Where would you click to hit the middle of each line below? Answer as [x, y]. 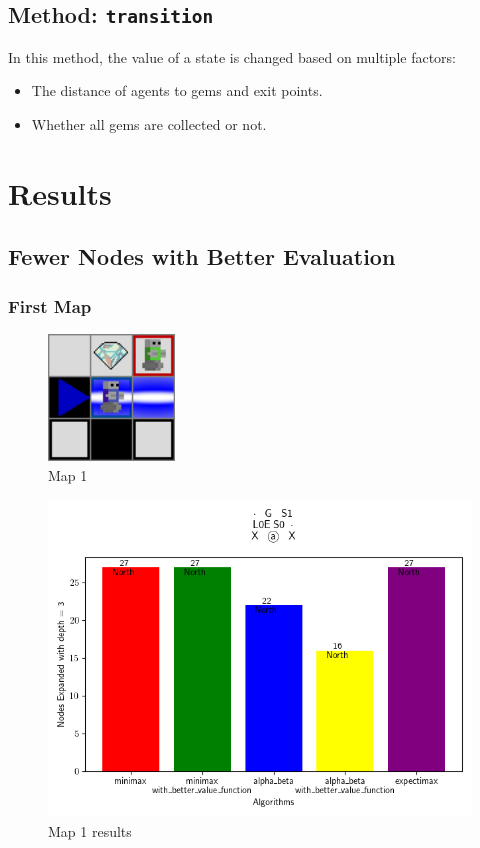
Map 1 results [90, 830]
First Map [50, 305]
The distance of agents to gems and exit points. [177, 90]
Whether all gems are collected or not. [149, 123]
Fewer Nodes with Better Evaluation [202, 256]
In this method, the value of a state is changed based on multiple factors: [232, 56]
